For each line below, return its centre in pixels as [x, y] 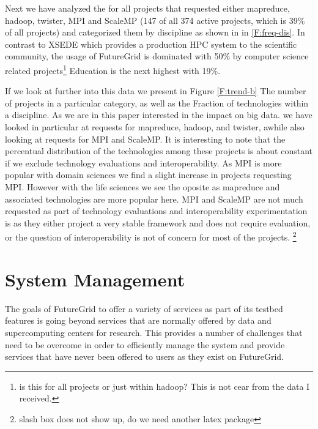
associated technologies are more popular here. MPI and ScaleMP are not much [154, 199]
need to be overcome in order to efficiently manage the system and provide [145, 344]
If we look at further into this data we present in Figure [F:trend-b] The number [156, 91]
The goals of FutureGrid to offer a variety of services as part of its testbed [144, 308]
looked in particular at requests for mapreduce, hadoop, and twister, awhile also [155, 127]
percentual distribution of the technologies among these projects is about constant [159, 151]
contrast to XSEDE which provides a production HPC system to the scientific [151, 44]
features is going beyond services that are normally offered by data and [138, 320]
